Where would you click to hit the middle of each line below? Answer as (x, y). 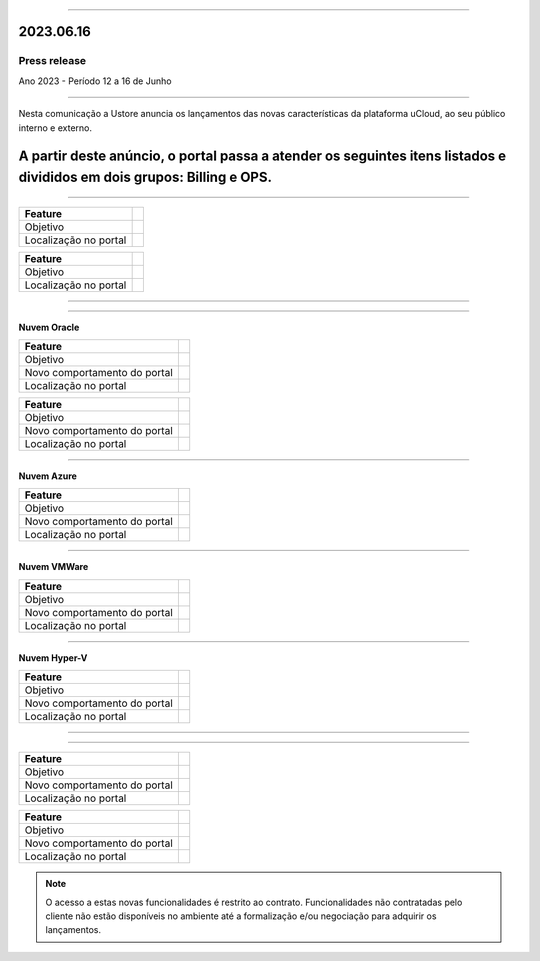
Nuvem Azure (47, 476)
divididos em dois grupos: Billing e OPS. (145, 176)
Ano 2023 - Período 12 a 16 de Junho (95, 81)
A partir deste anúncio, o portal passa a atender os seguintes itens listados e (262, 156)
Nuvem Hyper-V (53, 657)
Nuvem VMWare (53, 567)
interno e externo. (55, 127)
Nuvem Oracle (49, 327)
